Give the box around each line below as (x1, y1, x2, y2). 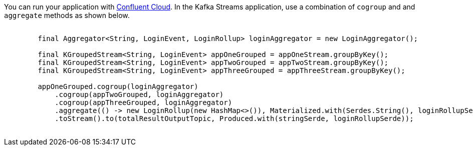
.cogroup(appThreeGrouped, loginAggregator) (55, 98, 232, 106)
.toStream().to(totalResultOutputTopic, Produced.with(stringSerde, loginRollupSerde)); (55, 114, 414, 122)
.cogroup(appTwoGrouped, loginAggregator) (55, 90, 224, 98)
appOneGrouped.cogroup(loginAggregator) (38, 82, 198, 90)
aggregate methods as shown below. (4, 11, 130, 19)
